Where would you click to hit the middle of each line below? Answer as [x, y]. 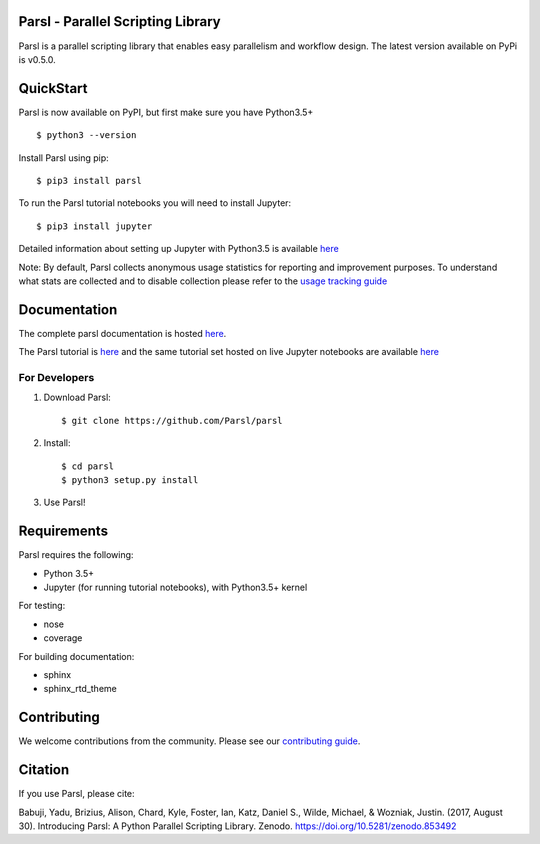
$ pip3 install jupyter [94, 226]
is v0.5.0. [37, 59]
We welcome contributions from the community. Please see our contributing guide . [189, 741]
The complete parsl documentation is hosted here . [122, 333]
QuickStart [53, 88]
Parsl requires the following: [76, 555]
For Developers [56, 377]
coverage [63, 638]
